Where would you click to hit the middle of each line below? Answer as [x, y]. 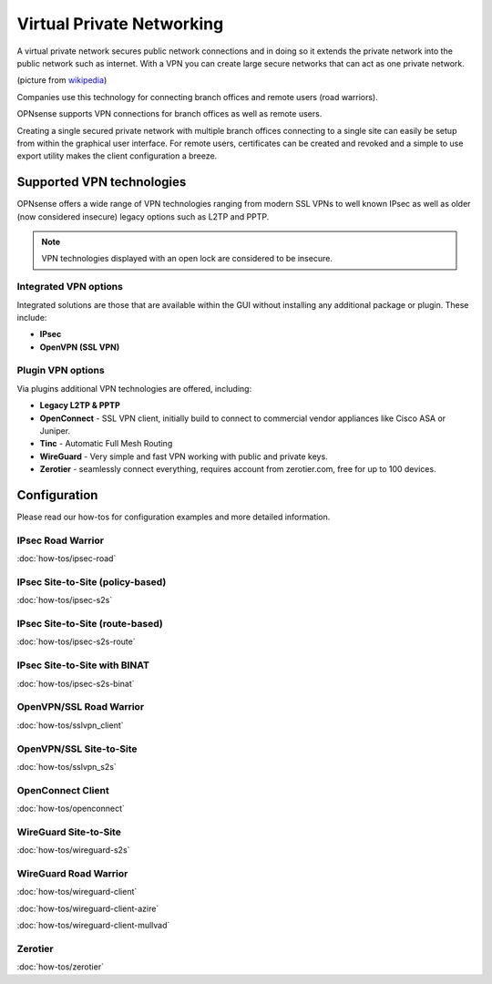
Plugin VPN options [61, 371]
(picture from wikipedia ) [62, 80]
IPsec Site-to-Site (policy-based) [92, 581]
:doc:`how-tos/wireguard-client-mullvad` [93, 926]
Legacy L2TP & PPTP [80, 405]
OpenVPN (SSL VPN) [80, 347]
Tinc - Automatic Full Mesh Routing [106, 444]
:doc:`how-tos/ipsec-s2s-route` [76, 641]
